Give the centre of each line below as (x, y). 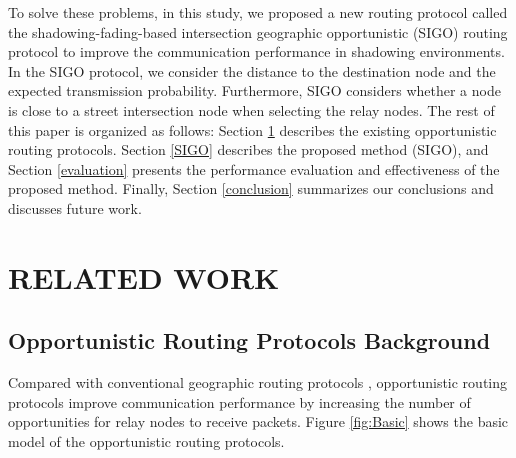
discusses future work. (75, 207)
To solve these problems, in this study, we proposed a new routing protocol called (258, 12)
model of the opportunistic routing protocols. (146, 440)
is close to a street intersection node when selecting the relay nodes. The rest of (251, 109)
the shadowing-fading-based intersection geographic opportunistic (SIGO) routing (258, 31)
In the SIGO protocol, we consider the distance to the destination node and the (252, 70)
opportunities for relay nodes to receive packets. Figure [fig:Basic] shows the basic (258, 421)
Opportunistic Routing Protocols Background (249, 340)
